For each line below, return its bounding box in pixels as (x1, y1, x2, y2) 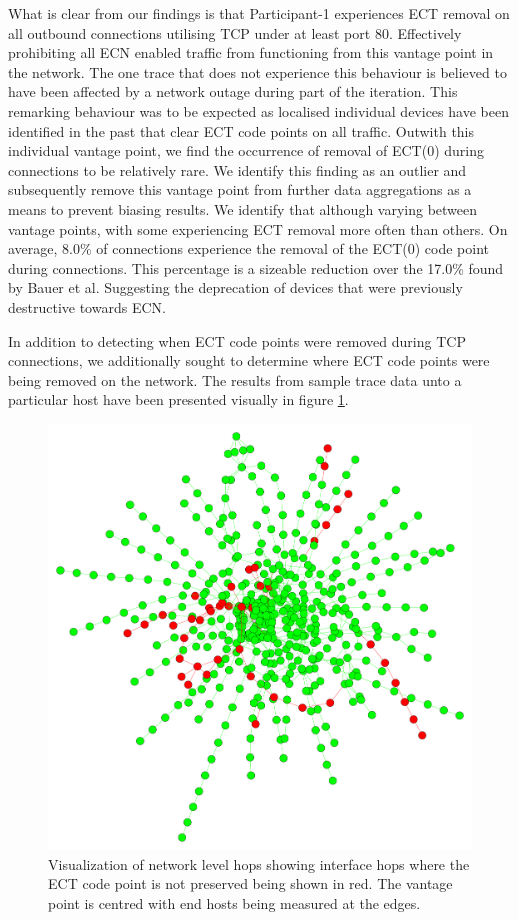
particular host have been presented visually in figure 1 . (8, 389, 349, 410)
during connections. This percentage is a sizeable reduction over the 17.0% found (8, 257, 504, 278)
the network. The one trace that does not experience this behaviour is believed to (8, 61, 507, 82)
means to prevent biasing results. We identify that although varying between (8, 198, 478, 219)
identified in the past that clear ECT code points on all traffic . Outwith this (8, 120, 475, 141)
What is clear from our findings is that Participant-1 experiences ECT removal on (8, 3, 510, 23)
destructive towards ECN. (8, 296, 166, 317)
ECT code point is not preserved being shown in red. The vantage (48, 873, 453, 894)
